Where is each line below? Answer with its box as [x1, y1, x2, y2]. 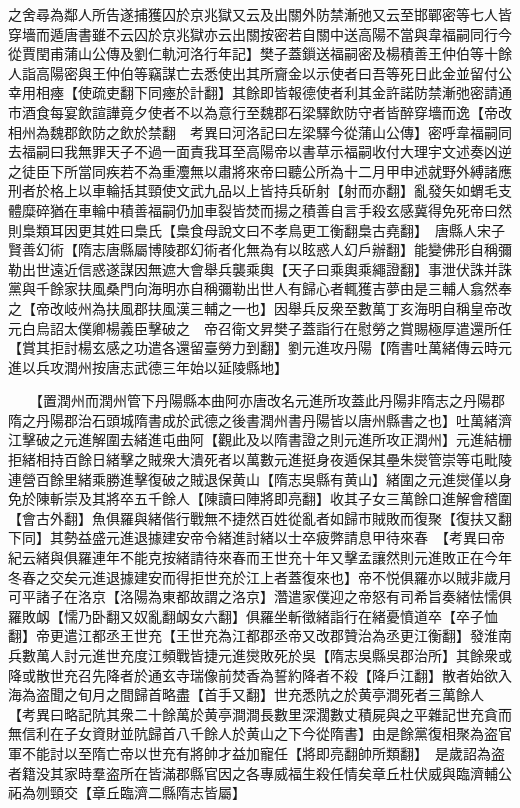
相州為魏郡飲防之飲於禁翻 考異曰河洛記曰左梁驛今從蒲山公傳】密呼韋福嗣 [8, 121, 498, 142]
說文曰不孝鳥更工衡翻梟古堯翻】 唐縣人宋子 [217, 219, 505, 240]
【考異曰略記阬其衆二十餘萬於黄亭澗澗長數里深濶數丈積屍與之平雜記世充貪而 [8, 703, 512, 724]
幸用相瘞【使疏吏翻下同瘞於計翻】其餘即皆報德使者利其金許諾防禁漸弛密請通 [8, 82, 512, 103]
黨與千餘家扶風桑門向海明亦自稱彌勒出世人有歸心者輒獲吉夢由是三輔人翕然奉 [8, 278, 512, 299]
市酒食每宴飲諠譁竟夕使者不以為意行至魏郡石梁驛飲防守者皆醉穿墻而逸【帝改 [8, 101, 512, 122]
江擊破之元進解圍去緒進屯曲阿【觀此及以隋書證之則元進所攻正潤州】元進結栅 [8, 429, 512, 450]
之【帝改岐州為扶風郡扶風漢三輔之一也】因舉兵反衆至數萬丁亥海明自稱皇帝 [8, 297, 498, 318]
